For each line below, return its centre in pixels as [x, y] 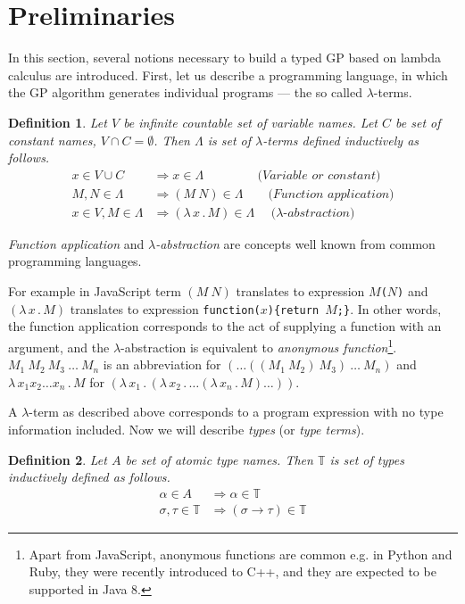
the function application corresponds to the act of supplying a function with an [225, 326]
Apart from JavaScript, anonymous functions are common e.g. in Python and [241, 554]
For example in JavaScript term [95, 290]
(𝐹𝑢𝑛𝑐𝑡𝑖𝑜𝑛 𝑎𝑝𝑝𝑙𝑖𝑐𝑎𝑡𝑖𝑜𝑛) [331, 194]
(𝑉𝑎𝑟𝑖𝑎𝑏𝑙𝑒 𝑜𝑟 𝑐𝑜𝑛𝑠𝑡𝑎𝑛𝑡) [319, 175]
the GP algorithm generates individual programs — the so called [185, 92]
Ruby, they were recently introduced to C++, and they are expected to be [232, 571]
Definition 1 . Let [58, 122]
